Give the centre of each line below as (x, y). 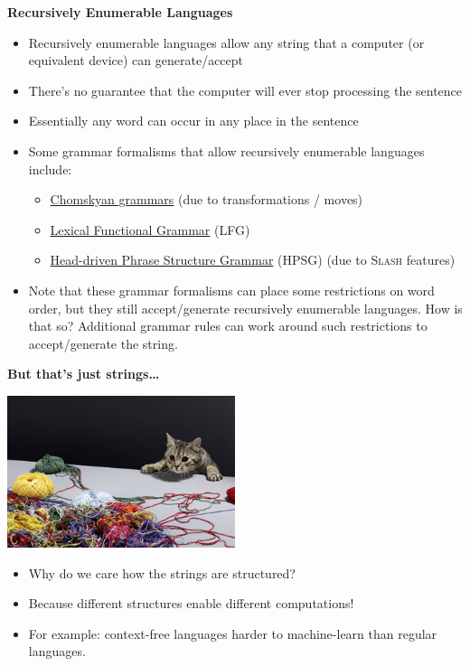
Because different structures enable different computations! (191, 603)
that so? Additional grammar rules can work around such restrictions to (228, 326)
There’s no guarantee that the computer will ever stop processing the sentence (245, 90)
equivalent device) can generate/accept (136, 60)
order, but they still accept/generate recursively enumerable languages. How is (245, 308)
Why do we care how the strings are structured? (162, 572)
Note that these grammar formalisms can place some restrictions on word (231, 290)
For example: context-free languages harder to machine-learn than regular (233, 633)
